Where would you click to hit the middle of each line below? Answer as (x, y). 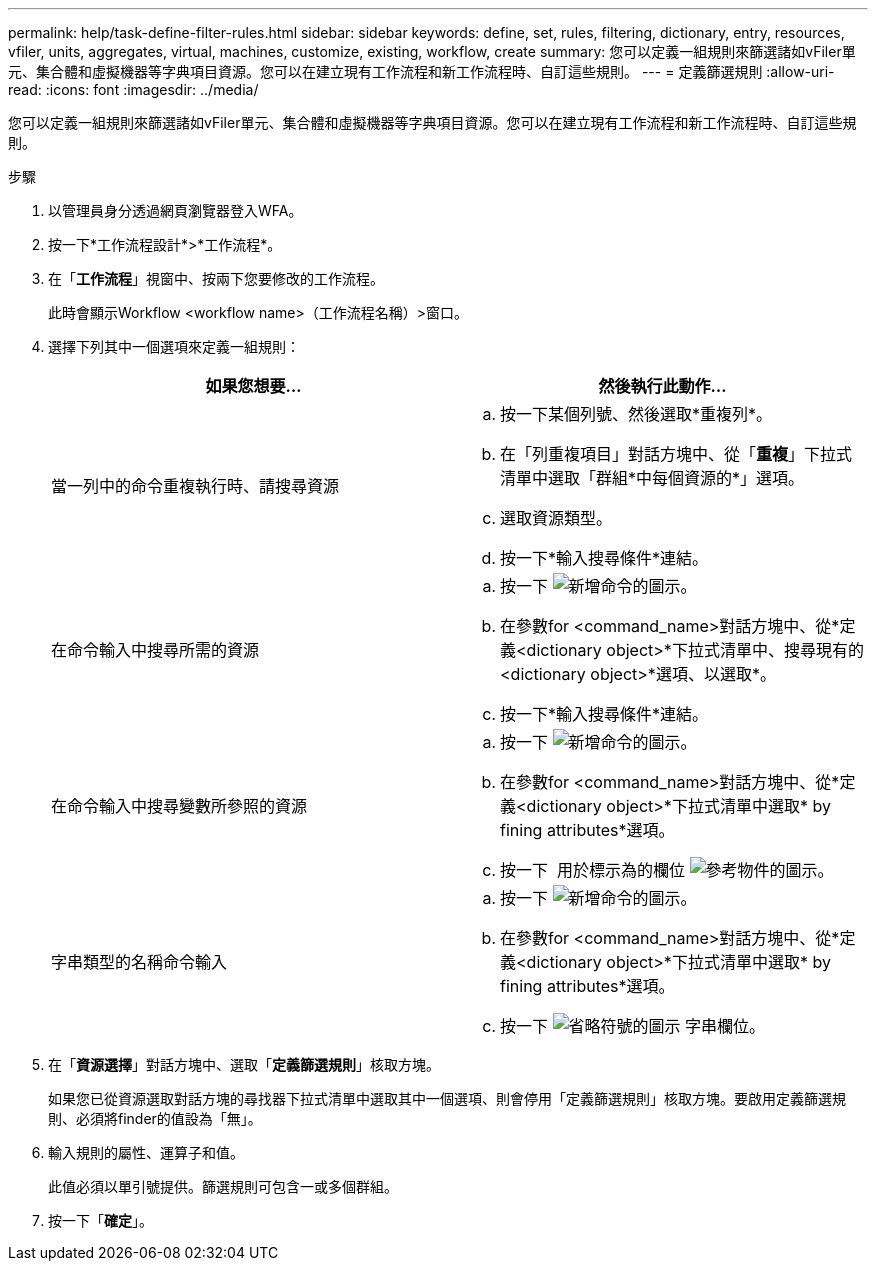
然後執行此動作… (662, 386)
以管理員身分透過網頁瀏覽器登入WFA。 (175, 210)
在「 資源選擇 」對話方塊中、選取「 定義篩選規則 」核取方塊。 (244, 1064)
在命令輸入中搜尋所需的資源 (155, 650)
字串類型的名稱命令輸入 (139, 962)
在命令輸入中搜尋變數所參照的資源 (179, 806)
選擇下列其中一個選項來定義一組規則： (174, 346)
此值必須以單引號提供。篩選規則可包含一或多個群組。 (223, 1186)
